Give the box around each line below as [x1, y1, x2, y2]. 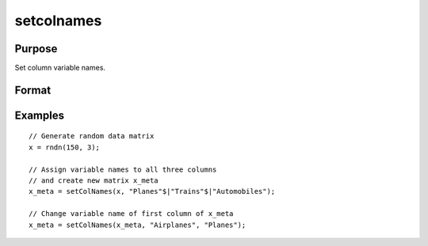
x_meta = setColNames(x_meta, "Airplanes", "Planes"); [29, 220, 246, 229]
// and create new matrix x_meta [29, 176, 159, 185]
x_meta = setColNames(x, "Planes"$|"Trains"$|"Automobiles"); [29, 187, 276, 196]
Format [14, 83, 52, 97]
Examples [14, 108, 65, 122]
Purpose [14, 42, 58, 55]
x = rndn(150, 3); [29, 142, 101, 152]
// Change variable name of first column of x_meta [29, 210, 234, 218]
